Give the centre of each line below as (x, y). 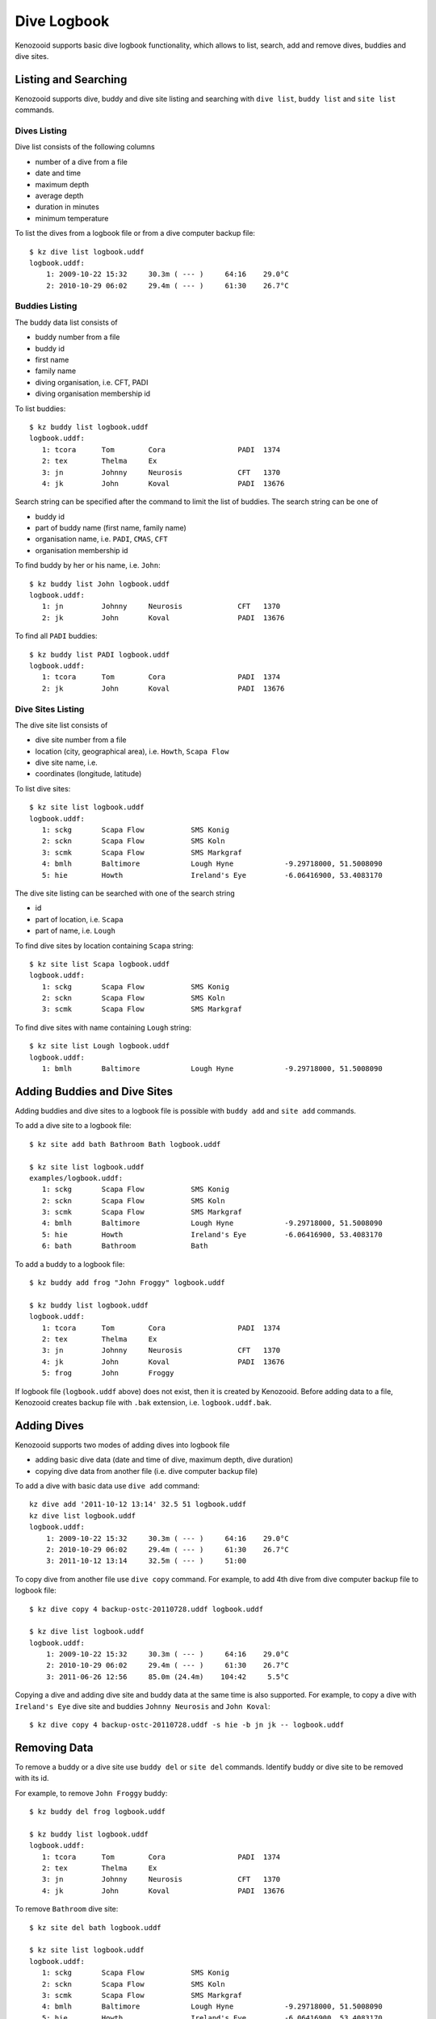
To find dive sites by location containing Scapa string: (104, 946)
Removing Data (54, 1747)
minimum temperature (72, 218)
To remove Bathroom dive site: (67, 1909)
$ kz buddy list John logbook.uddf (100, 584)
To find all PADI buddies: (56, 636)
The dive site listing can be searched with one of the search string (125, 893)
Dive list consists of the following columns (85, 147)
